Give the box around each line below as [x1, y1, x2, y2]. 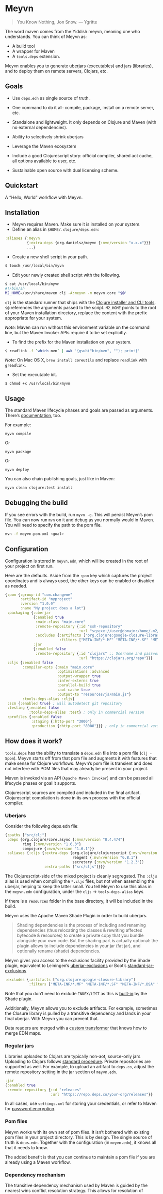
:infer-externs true [57, 678, 98, 683]
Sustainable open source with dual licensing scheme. [12, 167, 119, 173]
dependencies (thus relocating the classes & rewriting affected [16, 927, 143, 933]
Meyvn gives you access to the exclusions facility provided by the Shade [5, 957, 150, 963]
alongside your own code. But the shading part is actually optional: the [16, 937, 158, 943]
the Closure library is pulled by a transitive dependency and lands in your [5, 1010, 151, 1016]
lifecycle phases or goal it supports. [5, 780, 77, 786]
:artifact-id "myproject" [20, 597, 73, 602]
